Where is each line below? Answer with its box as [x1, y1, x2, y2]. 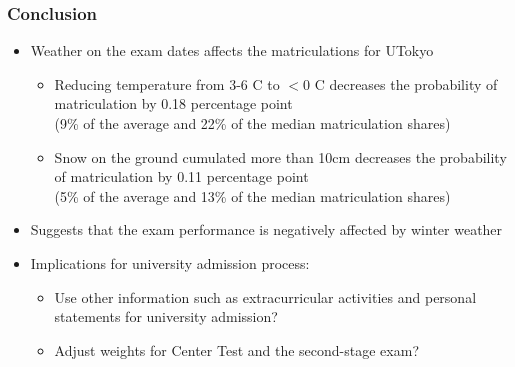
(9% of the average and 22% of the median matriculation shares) [54, 113, 451, 133]
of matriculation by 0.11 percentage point [54, 166, 309, 187]
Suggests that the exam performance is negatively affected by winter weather [30, 219, 503, 240]
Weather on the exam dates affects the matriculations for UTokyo [30, 40, 434, 61]
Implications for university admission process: [30, 252, 310, 273]
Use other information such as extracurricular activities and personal [54, 286, 477, 307]
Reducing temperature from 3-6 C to [54, 73, 280, 94]
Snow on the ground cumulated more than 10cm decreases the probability [54, 146, 507, 167]
